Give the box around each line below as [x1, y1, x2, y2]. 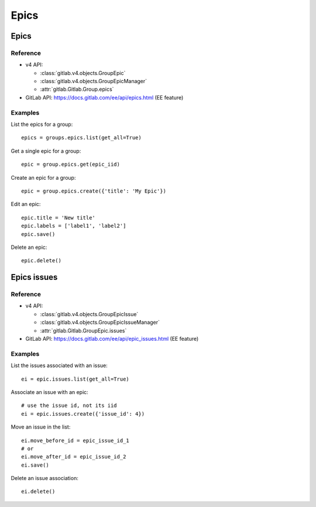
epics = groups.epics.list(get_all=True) [21, 135, 142, 141]
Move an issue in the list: [11, 423, 71, 430]
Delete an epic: [11, 244, 47, 251]
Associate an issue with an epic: [11, 388, 89, 395]
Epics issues [11, 272, 58, 282]
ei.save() [21, 461, 49, 468]
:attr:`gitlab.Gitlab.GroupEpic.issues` [40, 327, 127, 334]
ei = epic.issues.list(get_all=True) [21, 375, 130, 382]
